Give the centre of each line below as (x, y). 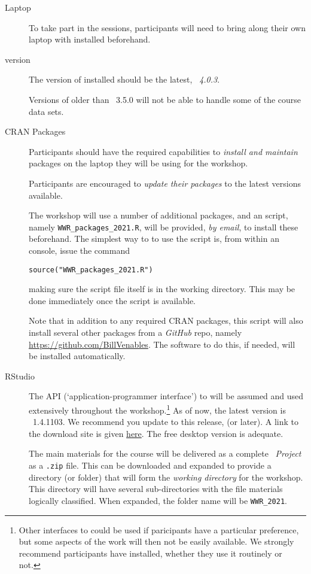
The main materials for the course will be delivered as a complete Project (165, 453)
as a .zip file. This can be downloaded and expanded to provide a (150, 465)
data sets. (46, 111)
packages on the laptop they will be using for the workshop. (138, 163)
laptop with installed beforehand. (90, 39)
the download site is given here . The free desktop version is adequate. (156, 433)
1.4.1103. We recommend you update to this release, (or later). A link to (166, 422)
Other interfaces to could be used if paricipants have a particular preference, (159, 529)
